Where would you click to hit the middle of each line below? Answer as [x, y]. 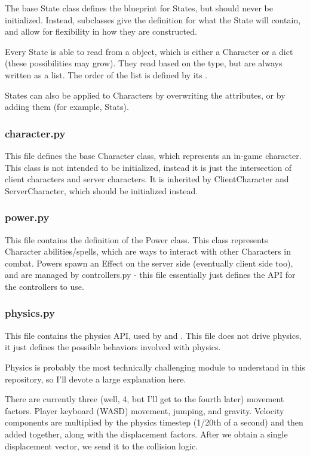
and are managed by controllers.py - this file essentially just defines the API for [150, 275]
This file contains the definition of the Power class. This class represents [136, 239]
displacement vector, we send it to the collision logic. [102, 446]
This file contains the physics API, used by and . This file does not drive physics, [153, 335]
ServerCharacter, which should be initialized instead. [102, 190]
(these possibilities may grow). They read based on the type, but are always [144, 63]
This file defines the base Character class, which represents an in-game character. [153, 155]
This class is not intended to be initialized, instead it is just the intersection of [148, 167]
